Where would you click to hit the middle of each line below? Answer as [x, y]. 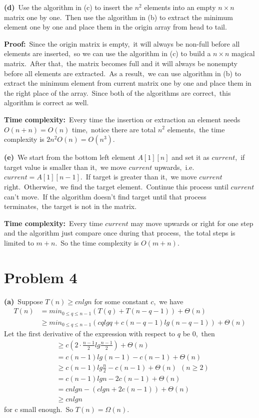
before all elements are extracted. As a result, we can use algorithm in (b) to [123, 73]
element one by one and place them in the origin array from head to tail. [115, 27]
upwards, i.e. [174, 167]
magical [243, 53]
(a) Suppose [23, 301]
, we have [168, 301]
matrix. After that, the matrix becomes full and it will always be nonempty [121, 63]
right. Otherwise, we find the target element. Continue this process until [116, 186]
